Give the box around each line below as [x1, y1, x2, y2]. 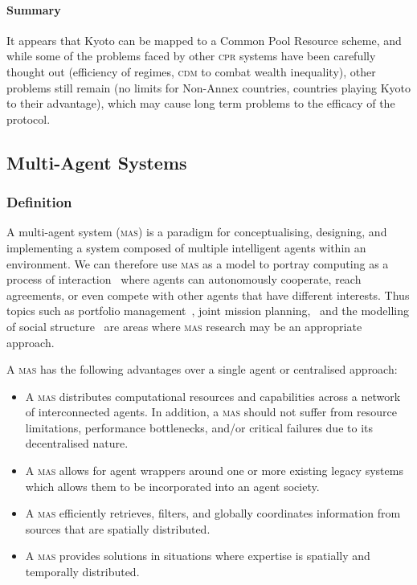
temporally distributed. [25, 563, 140, 580]
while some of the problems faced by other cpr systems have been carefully [6, 47, 376, 64]
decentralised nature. [25, 435, 129, 452]
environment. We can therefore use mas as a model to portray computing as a [6, 255, 389, 272]
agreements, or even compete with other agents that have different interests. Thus [6, 286, 410, 303]
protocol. [6, 110, 51, 127]
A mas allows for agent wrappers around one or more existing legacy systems [25, 462, 403, 479]
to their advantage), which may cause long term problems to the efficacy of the [6, 95, 395, 112]
